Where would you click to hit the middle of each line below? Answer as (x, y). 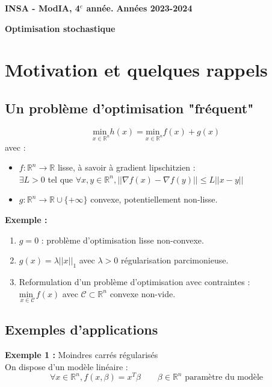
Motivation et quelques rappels (136, 70)
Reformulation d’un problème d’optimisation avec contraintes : (134, 281)
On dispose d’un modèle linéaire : (66, 366)
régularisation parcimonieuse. (175, 260)
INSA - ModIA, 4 (42, 8)
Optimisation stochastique (60, 28)
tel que (60, 179)
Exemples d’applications (82, 329)
